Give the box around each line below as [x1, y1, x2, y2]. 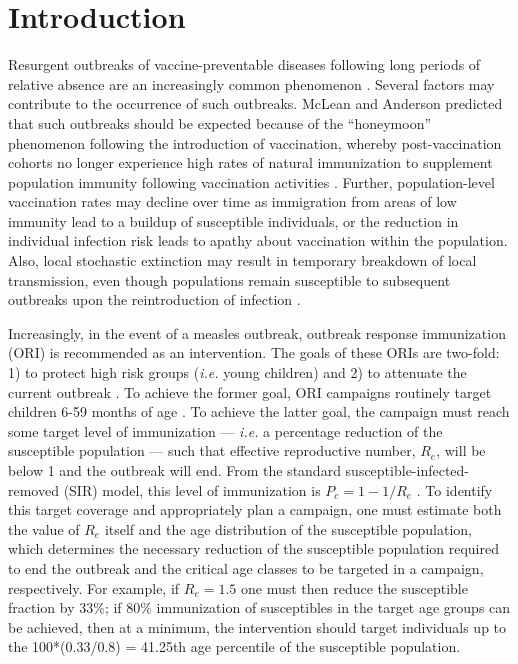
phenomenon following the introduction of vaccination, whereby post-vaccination [8, 132, 502, 153]
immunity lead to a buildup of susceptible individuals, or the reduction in [8, 210, 459, 231]
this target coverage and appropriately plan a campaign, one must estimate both [8, 499, 502, 520]
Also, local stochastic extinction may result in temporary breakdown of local [8, 250, 477, 271]
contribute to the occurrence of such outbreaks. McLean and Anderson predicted [8, 93, 503, 114]
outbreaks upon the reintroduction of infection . [8, 289, 301, 310]
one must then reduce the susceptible [240, 577, 468, 598]
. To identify [416, 479, 493, 500]
